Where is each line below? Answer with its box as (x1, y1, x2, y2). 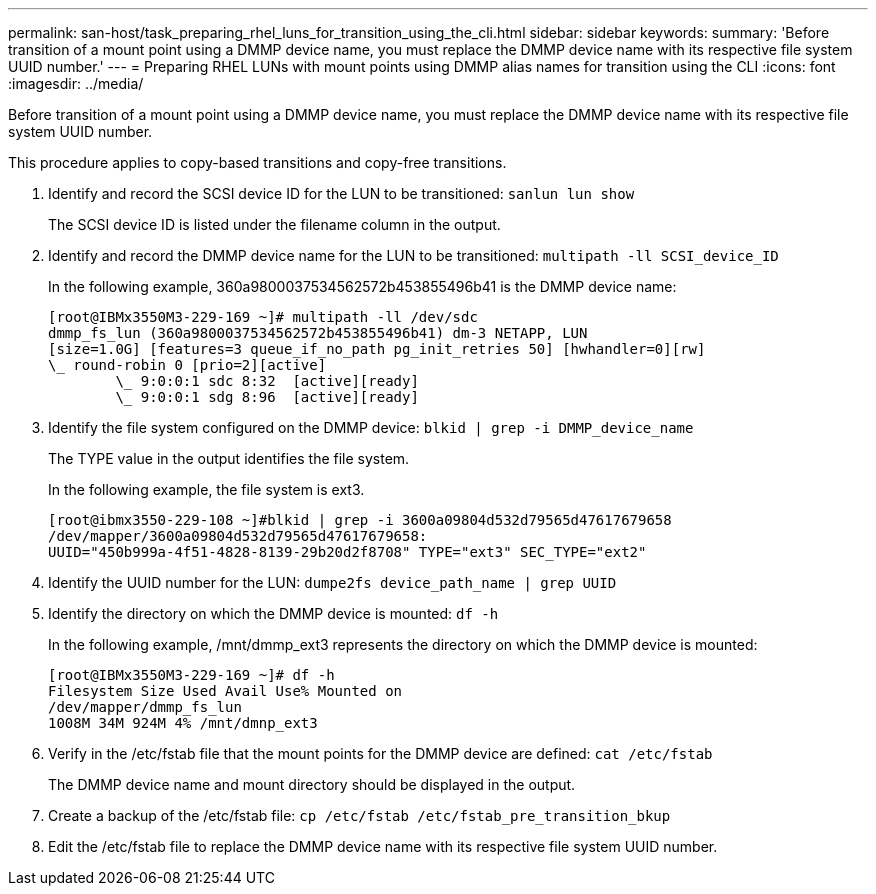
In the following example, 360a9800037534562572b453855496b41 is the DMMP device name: (48, 278, 677, 295)
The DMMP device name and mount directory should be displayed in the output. (48, 776, 576, 793)
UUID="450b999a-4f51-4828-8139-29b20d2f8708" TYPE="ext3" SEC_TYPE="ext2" (48, 544, 647, 560)
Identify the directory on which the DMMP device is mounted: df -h (48, 605, 499, 622)
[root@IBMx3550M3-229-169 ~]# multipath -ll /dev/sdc (48, 309, 478, 325)
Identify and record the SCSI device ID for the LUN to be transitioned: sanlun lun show (48, 185, 635, 202)
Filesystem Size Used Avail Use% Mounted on (48, 683, 403, 699)
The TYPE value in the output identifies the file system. (48, 450, 410, 467)
